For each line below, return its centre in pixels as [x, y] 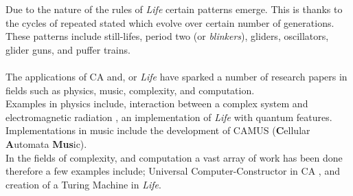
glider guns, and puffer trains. [68, 49]
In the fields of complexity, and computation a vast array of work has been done [174, 157]
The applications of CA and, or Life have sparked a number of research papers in [176, 76]
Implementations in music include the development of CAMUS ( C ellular [158, 130]
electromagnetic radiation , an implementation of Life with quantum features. [169, 117]
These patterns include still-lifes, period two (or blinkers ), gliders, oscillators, [167, 36]
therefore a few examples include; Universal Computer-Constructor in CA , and [173, 171]
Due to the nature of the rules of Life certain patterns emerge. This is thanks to [174, 9]
